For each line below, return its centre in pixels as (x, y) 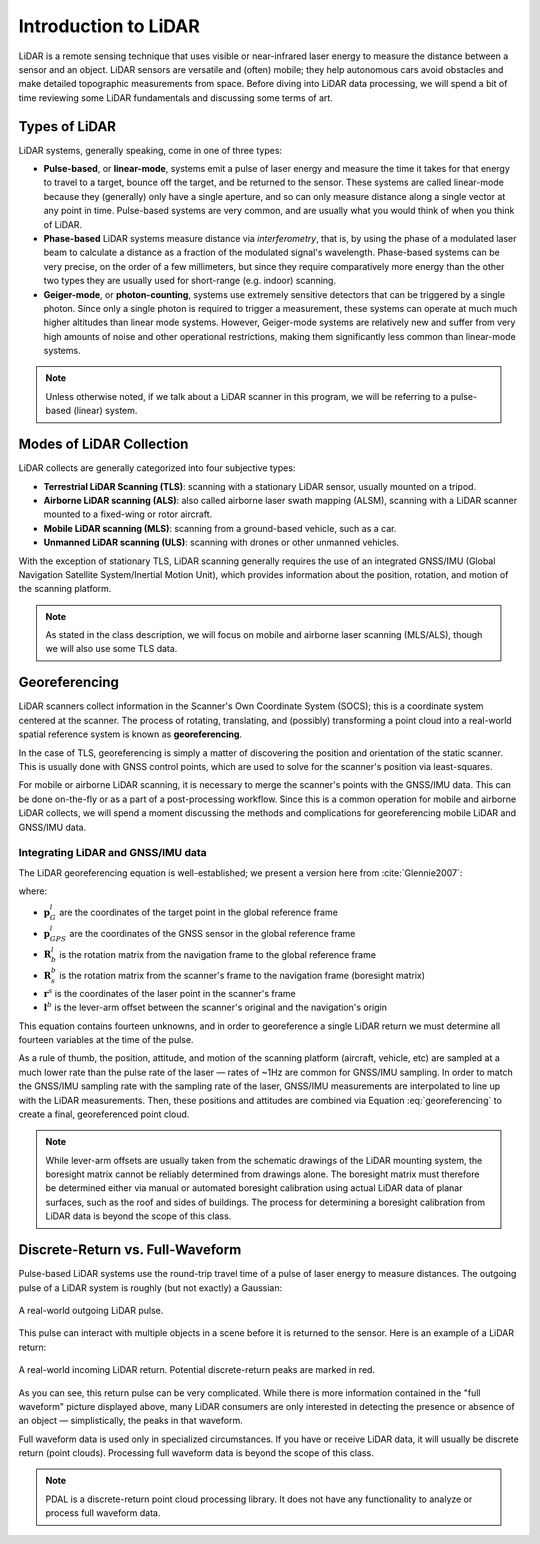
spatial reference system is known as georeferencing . (130, 734)
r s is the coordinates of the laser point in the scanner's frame (170, 992)
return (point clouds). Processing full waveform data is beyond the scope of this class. (196, 1453)
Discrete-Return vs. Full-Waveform (130, 1250)
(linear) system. (105, 411)
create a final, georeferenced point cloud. (104, 1114)
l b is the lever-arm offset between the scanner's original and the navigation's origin (215, 1007)
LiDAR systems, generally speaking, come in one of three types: (150, 150)
